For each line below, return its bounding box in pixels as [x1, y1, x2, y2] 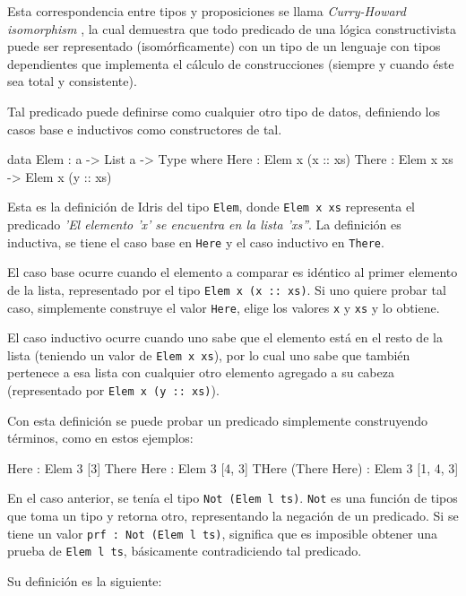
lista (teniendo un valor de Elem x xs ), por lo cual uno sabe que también [7, 345, 410, 364]
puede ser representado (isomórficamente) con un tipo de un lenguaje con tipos [7, 37, 441, 56]
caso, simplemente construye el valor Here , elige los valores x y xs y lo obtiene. [7, 298, 440, 316]
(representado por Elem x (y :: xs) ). [7, 381, 220, 399]
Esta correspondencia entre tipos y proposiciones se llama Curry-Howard [7, 2, 406, 20]
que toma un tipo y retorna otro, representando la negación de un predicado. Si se [7, 506, 459, 525]
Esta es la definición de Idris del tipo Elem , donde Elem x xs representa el [7, 197, 415, 216]
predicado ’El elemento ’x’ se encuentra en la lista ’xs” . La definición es [7, 215, 401, 233]
